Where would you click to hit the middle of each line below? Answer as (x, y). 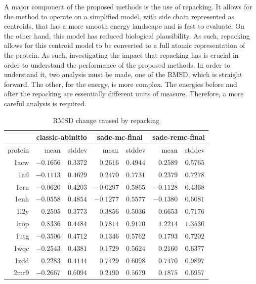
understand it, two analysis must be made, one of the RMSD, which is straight (123, 74)
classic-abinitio (62, 137)
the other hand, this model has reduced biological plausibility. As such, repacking (127, 35)
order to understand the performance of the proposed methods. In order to (117, 64)
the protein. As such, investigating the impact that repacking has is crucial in (121, 55)
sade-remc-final (179, 137)
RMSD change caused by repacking (106, 120)
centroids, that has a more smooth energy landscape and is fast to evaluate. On (124, 26)
